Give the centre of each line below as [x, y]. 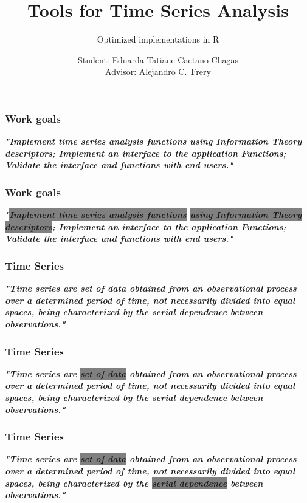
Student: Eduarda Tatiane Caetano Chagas [158, 59]
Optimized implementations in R [158, 39]
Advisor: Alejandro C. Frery [158, 71]
